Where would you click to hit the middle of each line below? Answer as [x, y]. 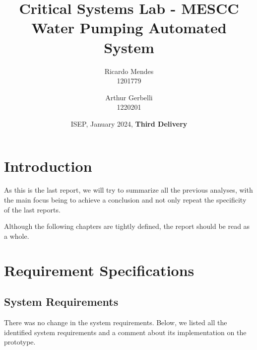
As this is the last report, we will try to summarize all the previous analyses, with [128, 190]
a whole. [17, 236]
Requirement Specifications [99, 270]
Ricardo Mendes [129, 71]
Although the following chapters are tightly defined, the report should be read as [127, 226]
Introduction [48, 166]
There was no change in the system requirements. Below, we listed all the [116, 322]
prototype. [20, 342]
